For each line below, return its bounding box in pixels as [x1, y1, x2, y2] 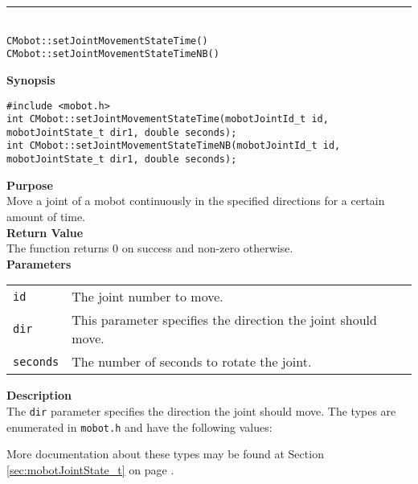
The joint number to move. [72, 287, 223, 306]
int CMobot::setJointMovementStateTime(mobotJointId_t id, [6, 113, 329, 125]
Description [6, 387, 72, 404]
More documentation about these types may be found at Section [6, 445, 324, 462]
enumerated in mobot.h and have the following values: [6, 418, 273, 435]
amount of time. [6, 207, 85, 224]
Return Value [6, 224, 84, 240]
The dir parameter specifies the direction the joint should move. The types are [6, 402, 396, 419]
